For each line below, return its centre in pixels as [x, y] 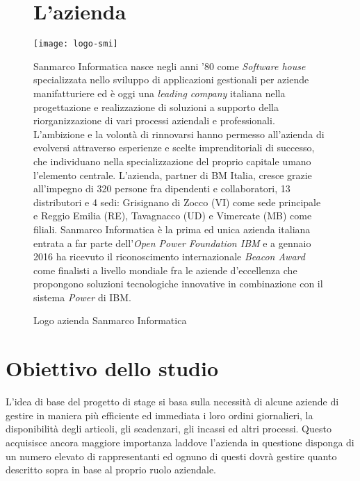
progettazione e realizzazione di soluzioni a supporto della [156, 107]
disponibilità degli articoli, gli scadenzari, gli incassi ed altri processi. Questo [169, 429]
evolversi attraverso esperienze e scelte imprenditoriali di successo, [174, 147]
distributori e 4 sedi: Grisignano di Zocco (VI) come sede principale [177, 202]
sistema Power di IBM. [82, 297]
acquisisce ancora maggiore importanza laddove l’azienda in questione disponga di [180, 442]
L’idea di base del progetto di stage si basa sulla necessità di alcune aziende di [172, 402]
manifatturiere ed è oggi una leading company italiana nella [159, 93]
